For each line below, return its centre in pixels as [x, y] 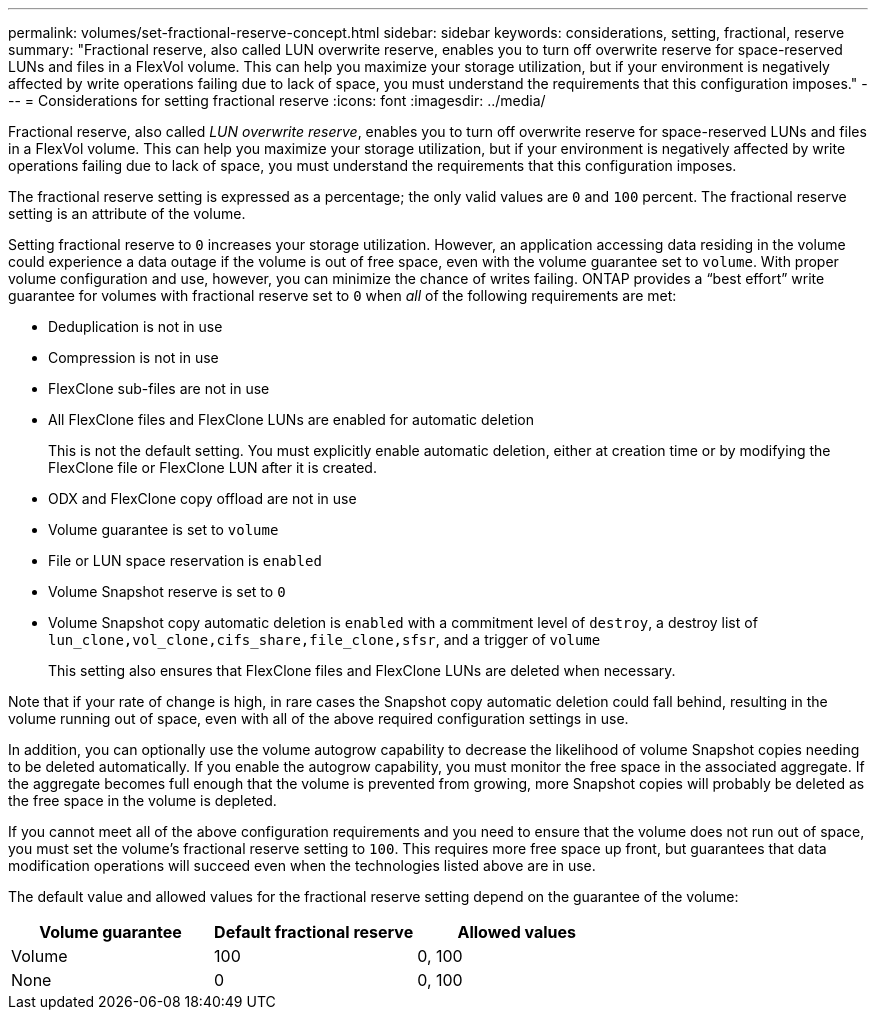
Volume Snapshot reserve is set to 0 [167, 591]
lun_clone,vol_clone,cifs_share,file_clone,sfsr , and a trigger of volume [324, 639]
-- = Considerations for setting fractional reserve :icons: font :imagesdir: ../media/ [277, 100]
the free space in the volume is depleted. [142, 800]
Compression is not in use [133, 357]
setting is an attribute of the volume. [127, 213]
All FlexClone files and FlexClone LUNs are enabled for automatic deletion [291, 419]
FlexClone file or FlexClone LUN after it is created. [212, 467]
